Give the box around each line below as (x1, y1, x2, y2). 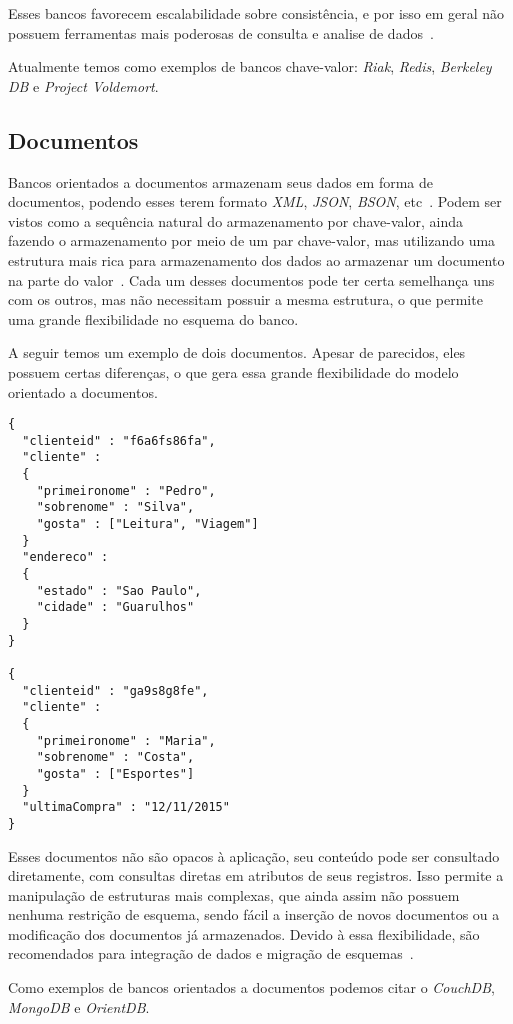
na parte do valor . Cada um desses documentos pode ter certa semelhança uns (8, 269, 495, 290)
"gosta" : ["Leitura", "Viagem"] (36, 517, 259, 532)
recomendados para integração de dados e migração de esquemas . (8, 943, 414, 964)
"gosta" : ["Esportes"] (36, 766, 195, 781)
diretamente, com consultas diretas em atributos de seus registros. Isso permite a (8, 865, 504, 886)
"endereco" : (22, 550, 109, 565)
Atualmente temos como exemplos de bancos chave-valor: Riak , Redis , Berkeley (8, 56, 492, 77)
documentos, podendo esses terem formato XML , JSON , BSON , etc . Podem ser (8, 191, 502, 212)
